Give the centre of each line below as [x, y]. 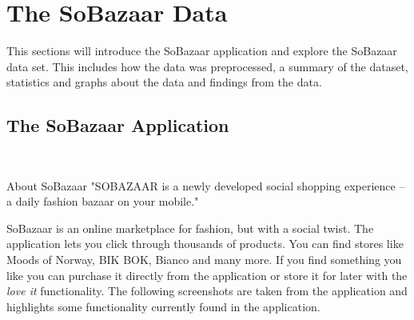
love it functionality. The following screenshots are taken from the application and [207, 291]
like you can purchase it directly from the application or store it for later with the [207, 275]
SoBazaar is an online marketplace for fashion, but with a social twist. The [190, 228]
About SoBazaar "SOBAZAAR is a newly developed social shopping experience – [206, 185]
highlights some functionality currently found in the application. [163, 306]
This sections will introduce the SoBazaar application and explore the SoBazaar [202, 51]
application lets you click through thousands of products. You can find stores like [205, 244]
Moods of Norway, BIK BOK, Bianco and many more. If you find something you [204, 260]
